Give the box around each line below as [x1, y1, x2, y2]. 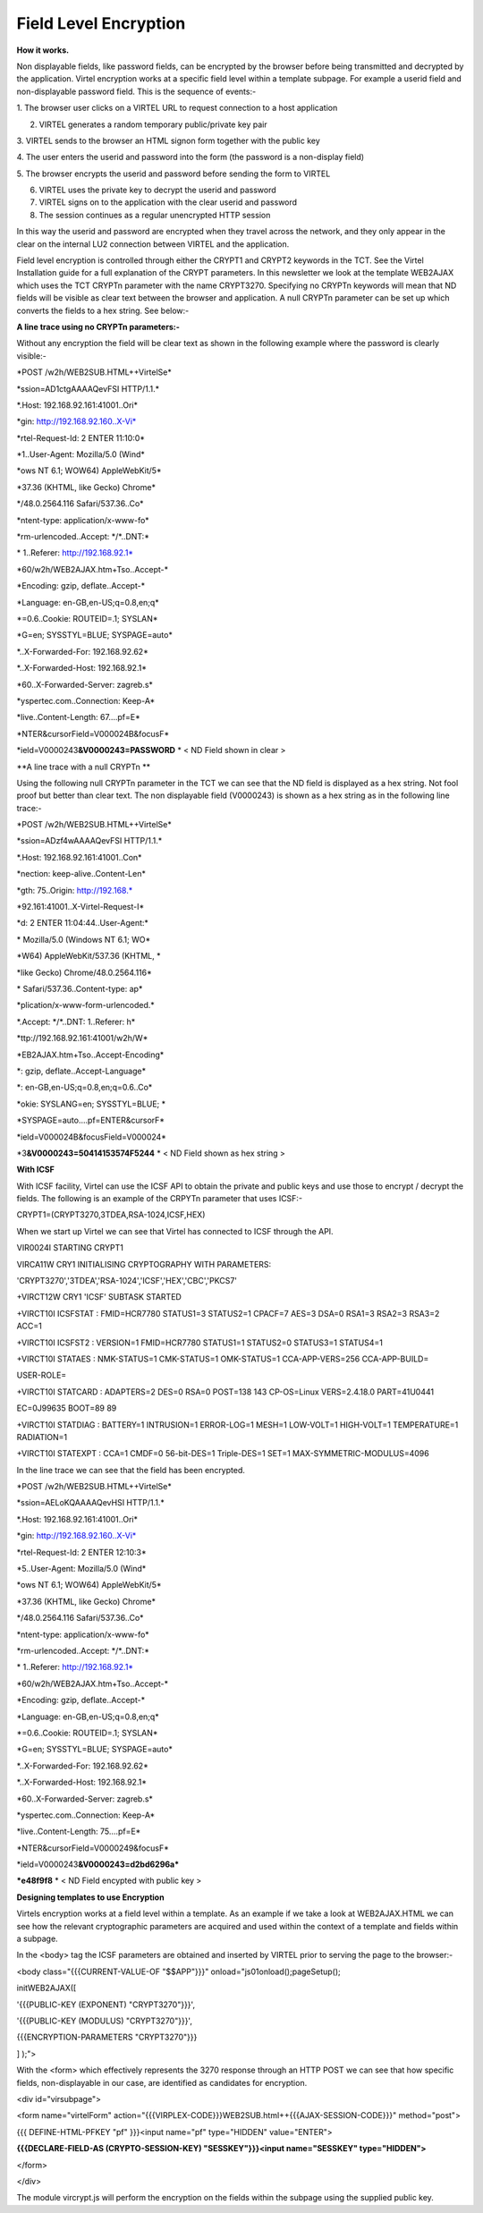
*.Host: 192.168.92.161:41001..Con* [16, 852, 142, 862]
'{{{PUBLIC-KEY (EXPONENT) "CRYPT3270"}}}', [16, 1999, 196, 2010]
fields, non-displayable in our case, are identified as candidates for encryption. [16, 2077, 308, 2088]
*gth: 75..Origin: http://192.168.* [16, 885, 133, 895]
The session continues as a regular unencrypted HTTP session [38, 209, 271, 220]
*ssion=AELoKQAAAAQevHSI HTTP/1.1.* [16, 1497, 165, 1508]
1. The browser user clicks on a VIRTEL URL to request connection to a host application [16, 103, 338, 114]
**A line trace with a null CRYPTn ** [16, 761, 151, 772]
